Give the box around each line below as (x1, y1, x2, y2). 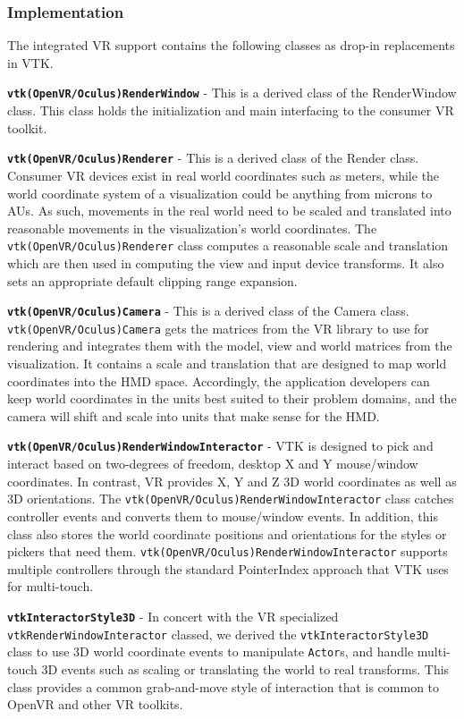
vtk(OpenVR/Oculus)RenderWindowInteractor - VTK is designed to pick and (7, 436, 434, 455)
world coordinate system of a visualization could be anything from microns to (7, 183, 433, 202)
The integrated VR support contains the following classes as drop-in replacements (7, 36, 455, 55)
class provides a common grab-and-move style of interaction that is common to (7, 677, 440, 696)
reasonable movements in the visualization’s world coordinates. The (7, 218, 377, 237)
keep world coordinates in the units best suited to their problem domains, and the (7, 389, 457, 408)
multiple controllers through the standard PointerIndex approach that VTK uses (7, 559, 449, 578)
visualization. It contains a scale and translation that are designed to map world (7, 354, 447, 373)
